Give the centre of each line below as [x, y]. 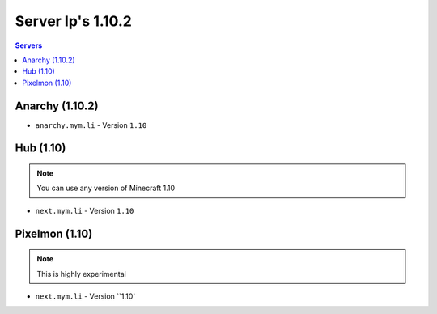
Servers [29, 45]
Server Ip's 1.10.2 [74, 21]
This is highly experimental [82, 274]
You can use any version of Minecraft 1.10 [106, 188]
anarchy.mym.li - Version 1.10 [91, 125]
